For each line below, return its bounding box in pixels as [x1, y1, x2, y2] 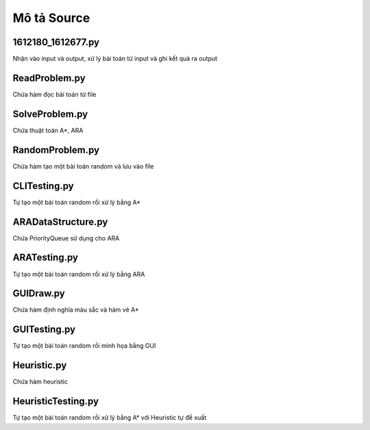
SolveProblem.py [12, 108, 88, 120]
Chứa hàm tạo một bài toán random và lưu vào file [12, 162, 154, 170]
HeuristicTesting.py [12, 396, 99, 407]
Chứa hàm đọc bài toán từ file [12, 90, 97, 99]
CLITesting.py [12, 180, 75, 192]
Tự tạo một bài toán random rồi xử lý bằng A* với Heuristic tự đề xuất [12, 414, 207, 422]
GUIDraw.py [12, 288, 65, 299]
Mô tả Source [12, 10, 90, 25]
